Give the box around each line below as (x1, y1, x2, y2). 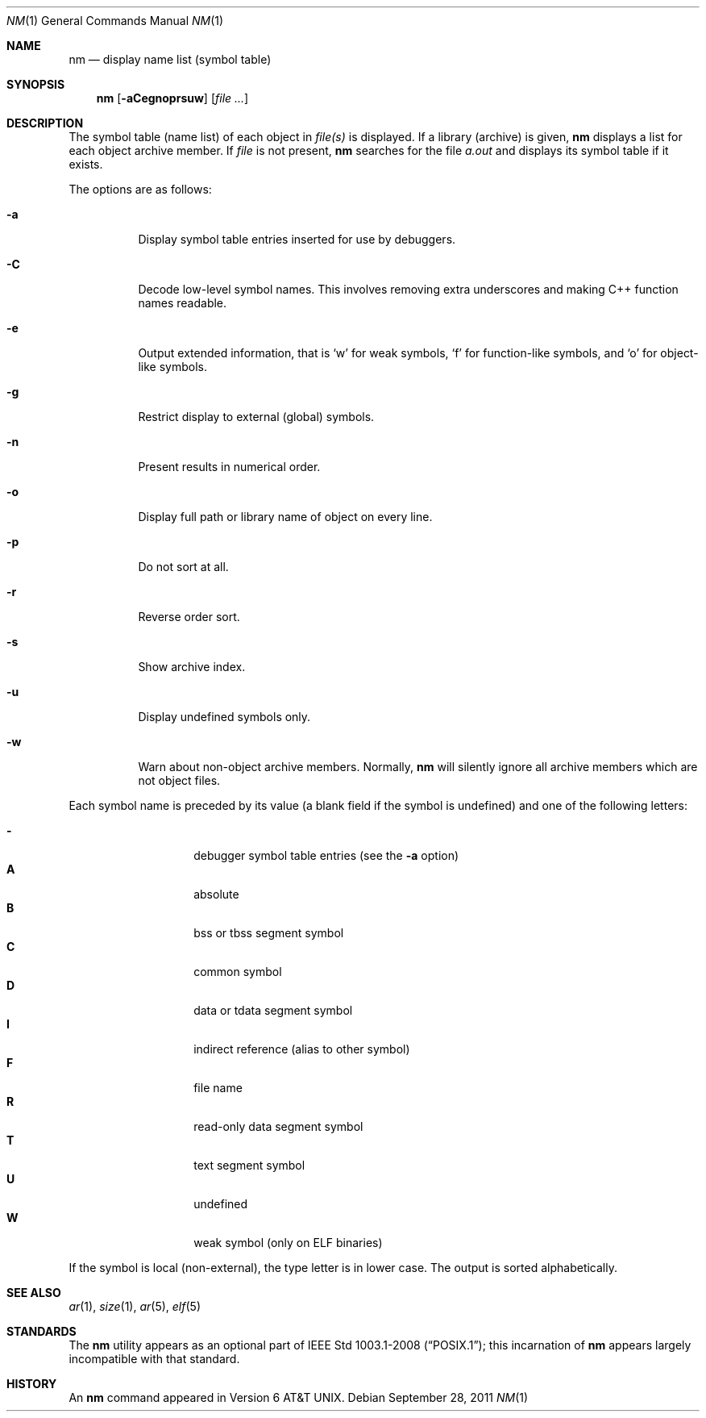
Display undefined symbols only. (138, 710, 311, 724)
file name (193, 1081, 243, 1095)
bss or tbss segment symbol (193, 926, 344, 940)
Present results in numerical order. (138, 460, 321, 473)
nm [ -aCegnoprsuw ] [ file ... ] (96, 91, 249, 105)
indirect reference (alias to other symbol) (193, 1042, 410, 1056)
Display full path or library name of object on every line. (138, 510, 433, 523)
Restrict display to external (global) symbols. (138, 410, 375, 423)
